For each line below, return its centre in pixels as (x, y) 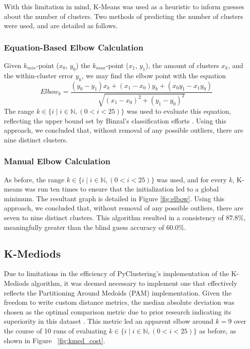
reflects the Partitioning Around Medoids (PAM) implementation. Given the (118, 292)
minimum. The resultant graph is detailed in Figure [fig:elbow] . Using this (114, 198)
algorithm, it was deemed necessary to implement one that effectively (134, 283)
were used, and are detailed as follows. (61, 26)
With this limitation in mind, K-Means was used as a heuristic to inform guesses (124, 6)
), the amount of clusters (182, 65)
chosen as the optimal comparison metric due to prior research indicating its (118, 311)
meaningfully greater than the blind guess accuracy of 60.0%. (95, 227)
